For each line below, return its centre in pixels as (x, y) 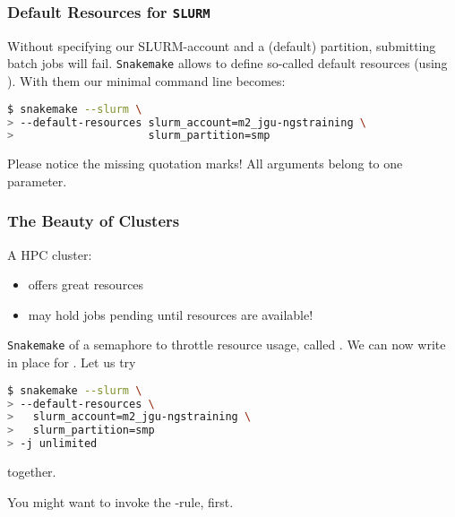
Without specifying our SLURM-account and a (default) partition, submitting (222, 45)
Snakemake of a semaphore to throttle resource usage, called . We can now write (227, 345)
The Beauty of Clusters (94, 221)
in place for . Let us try (72, 362)
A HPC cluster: (50, 254)
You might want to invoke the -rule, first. (120, 501)
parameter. (37, 181)
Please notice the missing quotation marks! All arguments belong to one (205, 164)
